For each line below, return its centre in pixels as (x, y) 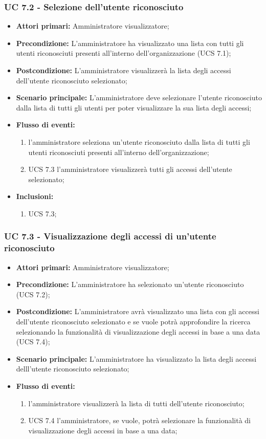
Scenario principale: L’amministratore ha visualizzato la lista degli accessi (136, 358)
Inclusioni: (35, 196)
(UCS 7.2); (33, 294)
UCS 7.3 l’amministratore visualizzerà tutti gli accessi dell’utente (130, 169)
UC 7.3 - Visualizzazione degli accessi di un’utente (110, 236)
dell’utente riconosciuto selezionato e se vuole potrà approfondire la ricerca (133, 322)
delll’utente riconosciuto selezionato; (73, 369)
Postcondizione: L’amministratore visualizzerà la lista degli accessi (124, 70)
